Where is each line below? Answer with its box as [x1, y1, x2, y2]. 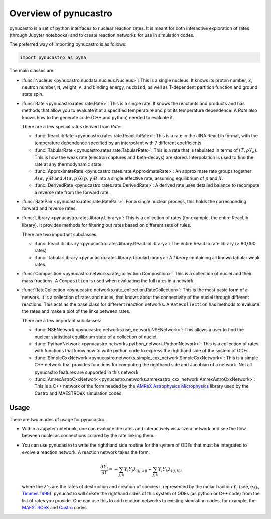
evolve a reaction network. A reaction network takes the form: [22, 449, 150, 455]
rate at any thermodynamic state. [34, 161, 103, 167]
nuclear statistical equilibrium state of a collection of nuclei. [34, 334, 158, 340]
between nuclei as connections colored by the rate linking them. [22, 433, 155, 439]
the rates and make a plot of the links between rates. [22, 308, 130, 314]
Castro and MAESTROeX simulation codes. [34, 390, 123, 396]
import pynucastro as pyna [20, 55, 86, 60]
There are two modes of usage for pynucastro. [9, 416, 106, 422]
